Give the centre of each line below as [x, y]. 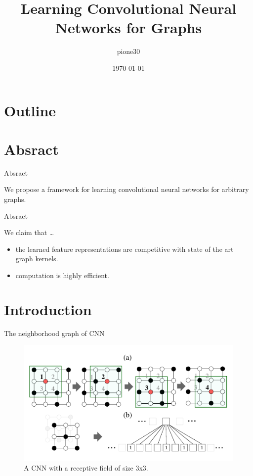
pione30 [128, 51]
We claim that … [29, 232]
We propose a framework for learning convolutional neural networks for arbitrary [126, 189]
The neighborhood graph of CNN [54, 333]
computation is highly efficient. [62, 275]
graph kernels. [37, 259]
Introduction [48, 309]
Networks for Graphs [128, 27]
